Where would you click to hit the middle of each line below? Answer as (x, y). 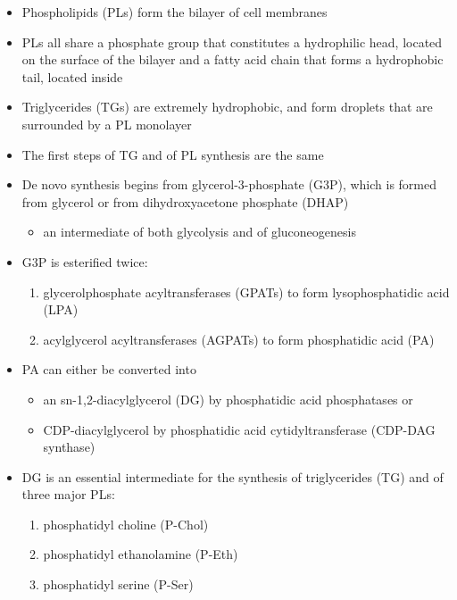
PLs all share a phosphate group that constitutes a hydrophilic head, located (232, 42)
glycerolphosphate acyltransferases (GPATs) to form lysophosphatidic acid (246, 292)
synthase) (69, 447)
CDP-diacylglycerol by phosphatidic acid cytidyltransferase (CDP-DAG (239, 429)
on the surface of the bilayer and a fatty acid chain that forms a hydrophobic (233, 59)
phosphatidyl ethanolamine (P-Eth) (141, 554)
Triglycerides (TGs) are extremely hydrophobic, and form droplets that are (227, 107)
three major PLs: (68, 494)
